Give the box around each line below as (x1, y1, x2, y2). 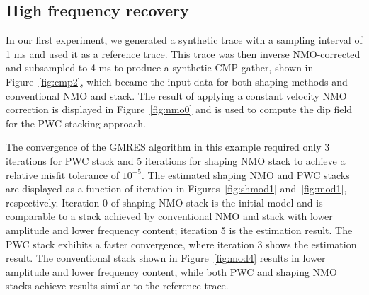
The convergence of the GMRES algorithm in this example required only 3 (6, 139, 330, 154)
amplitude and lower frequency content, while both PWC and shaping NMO (6, 264, 337, 279)
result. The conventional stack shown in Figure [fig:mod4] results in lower (6, 250, 326, 265)
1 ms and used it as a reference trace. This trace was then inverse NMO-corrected (6, 46, 361, 61)
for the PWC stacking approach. (6, 115, 146, 130)
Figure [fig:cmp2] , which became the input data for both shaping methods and (6, 74, 348, 88)
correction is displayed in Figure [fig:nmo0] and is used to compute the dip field (6, 102, 353, 117)
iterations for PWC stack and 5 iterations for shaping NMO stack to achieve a (6, 153, 346, 168)
